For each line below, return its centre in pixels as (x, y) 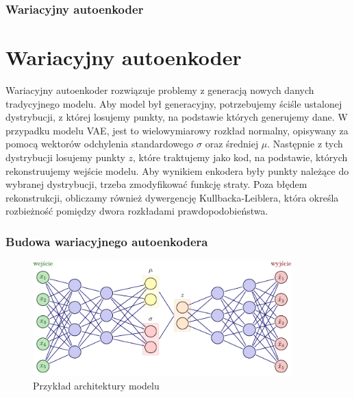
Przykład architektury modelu (96, 385)
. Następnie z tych (305, 144)
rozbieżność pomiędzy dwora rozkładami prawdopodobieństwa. (137, 211)
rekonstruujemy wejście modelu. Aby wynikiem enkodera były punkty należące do (177, 170)
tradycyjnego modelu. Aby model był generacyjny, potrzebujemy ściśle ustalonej (174, 103)
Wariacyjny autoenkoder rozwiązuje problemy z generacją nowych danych (160, 89)
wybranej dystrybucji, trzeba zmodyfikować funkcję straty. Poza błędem (156, 184)
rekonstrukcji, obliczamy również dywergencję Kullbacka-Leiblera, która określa (172, 197)
